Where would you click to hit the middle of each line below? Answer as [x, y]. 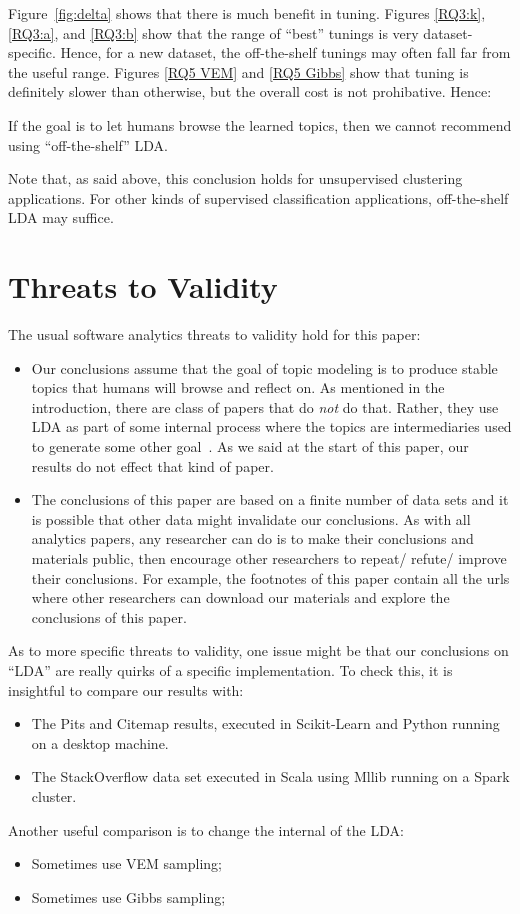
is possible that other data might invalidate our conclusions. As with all [251, 518]
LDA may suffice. [61, 217]
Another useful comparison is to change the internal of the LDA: [206, 829]
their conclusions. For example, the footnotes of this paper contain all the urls [270, 577]
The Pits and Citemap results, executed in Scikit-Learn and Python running [265, 723]
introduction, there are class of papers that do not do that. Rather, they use [265, 406]
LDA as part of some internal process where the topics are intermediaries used [271, 426]
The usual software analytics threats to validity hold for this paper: [214, 334]
